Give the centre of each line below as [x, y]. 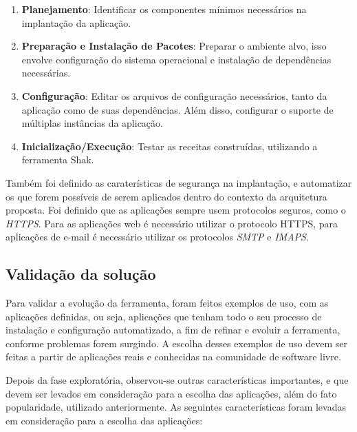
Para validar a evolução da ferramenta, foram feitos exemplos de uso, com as [167, 303]
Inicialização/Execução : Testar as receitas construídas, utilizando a [170, 146]
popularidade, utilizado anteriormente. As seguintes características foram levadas [176, 407]
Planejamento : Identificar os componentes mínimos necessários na [164, 9]
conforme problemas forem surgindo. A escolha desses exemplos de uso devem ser [177, 343]
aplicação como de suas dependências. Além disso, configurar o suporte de [177, 109]
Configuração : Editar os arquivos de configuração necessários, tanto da [174, 95]
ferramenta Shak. [58, 160]
